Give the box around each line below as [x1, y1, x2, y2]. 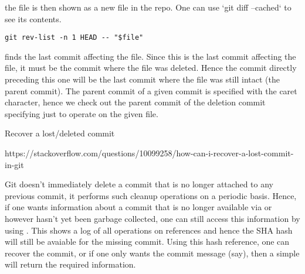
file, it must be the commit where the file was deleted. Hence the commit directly [5, 61, 297, 74]
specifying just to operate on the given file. [5, 107, 158, 119]
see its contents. [5, 12, 62, 25]
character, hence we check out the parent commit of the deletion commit [5, 96, 266, 108]
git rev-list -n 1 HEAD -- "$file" [5, 33, 144, 42]
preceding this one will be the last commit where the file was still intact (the [5, 73, 280, 85]
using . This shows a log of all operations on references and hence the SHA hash [5, 224, 293, 236]
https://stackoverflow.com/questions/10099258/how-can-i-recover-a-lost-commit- [5, 147, 294, 159]
